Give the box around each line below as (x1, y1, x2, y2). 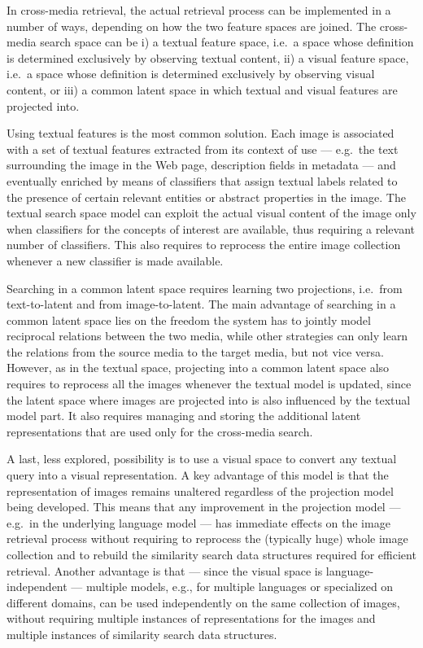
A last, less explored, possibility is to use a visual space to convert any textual (7, 450, 397, 467)
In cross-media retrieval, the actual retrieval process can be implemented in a (7, 2, 391, 18)
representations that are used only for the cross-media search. (7, 423, 313, 440)
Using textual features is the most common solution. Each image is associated (7, 125, 395, 142)
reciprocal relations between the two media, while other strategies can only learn (7, 327, 408, 344)
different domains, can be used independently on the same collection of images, (7, 593, 400, 611)
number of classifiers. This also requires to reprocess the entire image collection (7, 236, 401, 253)
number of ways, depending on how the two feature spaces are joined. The (7, 17, 377, 34)
